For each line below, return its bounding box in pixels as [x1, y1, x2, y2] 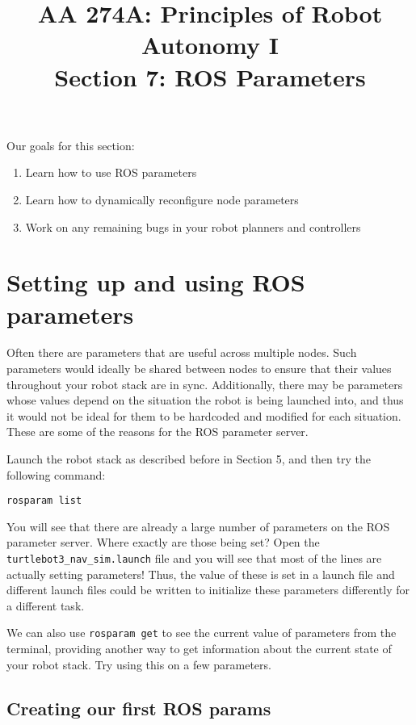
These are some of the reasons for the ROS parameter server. [6, 423, 309, 440]
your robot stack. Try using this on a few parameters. [6, 656, 271, 673]
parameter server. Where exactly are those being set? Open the [6, 534, 320, 551]
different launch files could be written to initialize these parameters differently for [6, 581, 410, 598]
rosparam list [6, 495, 82, 507]
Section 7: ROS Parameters [54, 60, 366, 93]
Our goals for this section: [6, 136, 135, 153]
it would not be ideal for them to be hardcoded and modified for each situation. [6, 407, 401, 424]
